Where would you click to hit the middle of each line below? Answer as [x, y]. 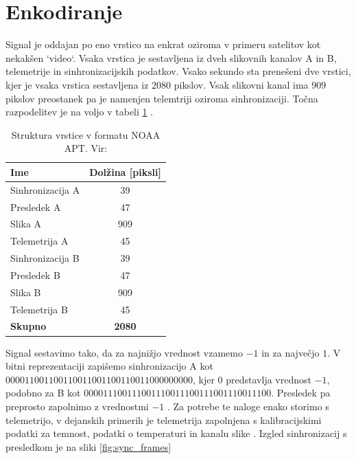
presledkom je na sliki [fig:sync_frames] [88, 446]
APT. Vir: [86, 148]
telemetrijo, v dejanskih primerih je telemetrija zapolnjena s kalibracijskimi [164, 419]
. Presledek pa [301, 393]
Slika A [26, 224]
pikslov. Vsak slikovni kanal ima [241, 84]
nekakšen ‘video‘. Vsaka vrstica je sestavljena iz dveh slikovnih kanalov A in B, [171, 57]
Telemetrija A [39, 241]
